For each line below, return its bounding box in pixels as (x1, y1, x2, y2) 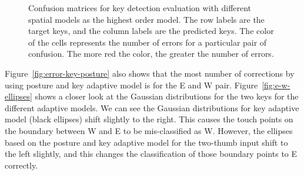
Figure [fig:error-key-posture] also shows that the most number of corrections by (5, 67, 295, 79)
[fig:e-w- (262, 78, 290, 91)
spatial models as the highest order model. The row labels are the (28, 13, 265, 25)
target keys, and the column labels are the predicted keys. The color (28, 25, 274, 37)
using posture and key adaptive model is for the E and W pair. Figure (5, 78, 258, 91)
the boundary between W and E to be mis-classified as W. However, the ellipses (5, 124, 293, 136)
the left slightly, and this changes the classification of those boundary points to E (5, 147, 298, 160)
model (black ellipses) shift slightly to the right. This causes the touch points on (5, 113, 293, 125)
